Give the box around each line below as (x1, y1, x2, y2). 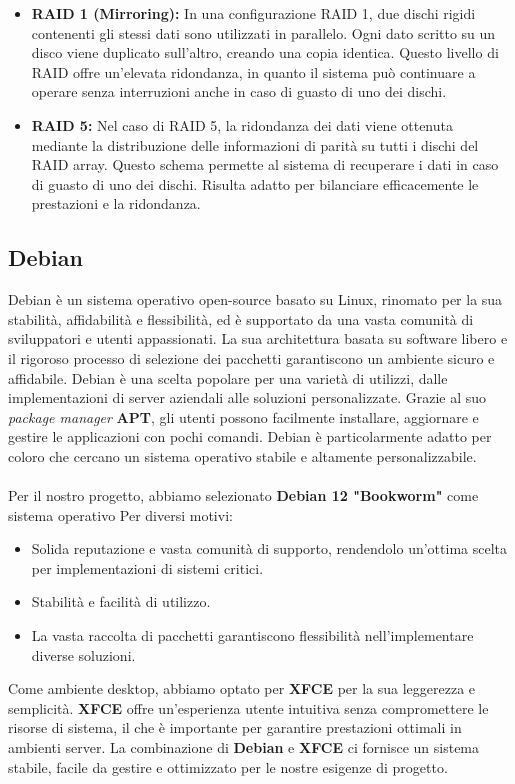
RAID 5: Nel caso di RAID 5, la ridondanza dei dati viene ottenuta (31, 114, 453, 135)
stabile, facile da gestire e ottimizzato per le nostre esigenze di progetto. (8, 756, 448, 777)
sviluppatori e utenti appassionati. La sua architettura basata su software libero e (8, 328, 508, 349)
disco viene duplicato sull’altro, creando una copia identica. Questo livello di (31, 42, 499, 63)
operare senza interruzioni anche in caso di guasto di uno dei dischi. (31, 81, 447, 102)
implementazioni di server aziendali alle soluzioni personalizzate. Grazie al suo (8, 387, 487, 408)
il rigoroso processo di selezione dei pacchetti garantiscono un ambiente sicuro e (8, 347, 495, 368)
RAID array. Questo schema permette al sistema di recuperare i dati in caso (31, 154, 499, 175)
